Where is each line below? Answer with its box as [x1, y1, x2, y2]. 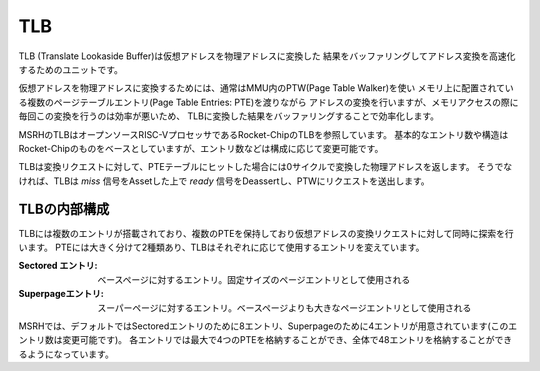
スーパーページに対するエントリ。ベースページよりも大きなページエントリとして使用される [97, 301, 472, 314]
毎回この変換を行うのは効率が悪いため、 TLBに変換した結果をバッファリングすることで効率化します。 [18, 110, 440, 122]
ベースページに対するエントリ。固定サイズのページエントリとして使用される [97, 273, 411, 285]
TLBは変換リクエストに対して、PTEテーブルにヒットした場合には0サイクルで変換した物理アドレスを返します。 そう [18, 161, 495, 173]
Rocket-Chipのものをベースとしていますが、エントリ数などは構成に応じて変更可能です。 [18, 142, 384, 154]
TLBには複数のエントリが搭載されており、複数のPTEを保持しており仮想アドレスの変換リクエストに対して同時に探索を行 [18, 227, 514, 239]
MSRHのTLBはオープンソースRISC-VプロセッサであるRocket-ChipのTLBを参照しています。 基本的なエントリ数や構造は [18, 128, 509, 140]
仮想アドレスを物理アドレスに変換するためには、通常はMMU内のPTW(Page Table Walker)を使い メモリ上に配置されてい [18, 82, 514, 94]
